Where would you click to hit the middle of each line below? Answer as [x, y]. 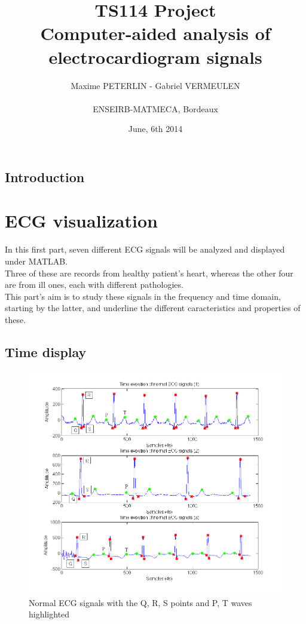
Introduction [45, 176]
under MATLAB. [36, 261]
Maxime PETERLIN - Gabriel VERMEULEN [155, 85]
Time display [46, 351]
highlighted [49, 614]
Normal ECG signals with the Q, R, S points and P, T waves [140, 602]
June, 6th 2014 [155, 129]
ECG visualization [81, 221]
